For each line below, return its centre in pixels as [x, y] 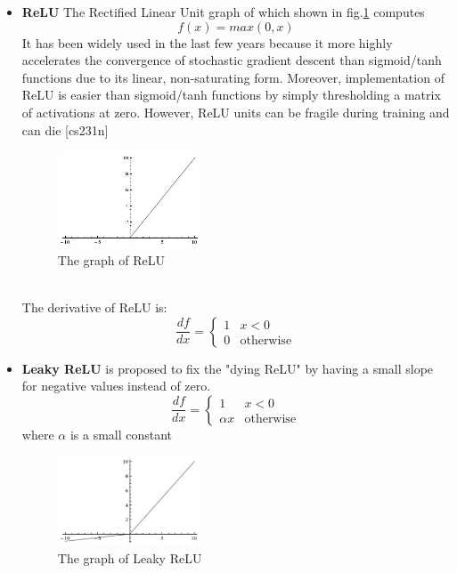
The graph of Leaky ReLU [130, 557]
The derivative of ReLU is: [94, 307]
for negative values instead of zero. [116, 386]
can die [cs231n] [65, 129]
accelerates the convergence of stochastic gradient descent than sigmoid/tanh [232, 60]
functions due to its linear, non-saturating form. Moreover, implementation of [233, 77]
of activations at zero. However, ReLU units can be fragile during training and [236, 112]
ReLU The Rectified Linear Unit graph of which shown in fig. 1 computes [223, 12]
